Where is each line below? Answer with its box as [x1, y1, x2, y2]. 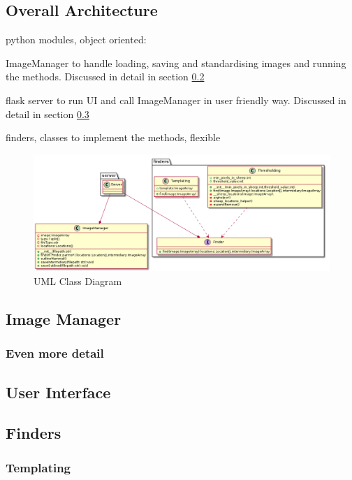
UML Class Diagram [34, 274, 122, 289]
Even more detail [6, 344, 104, 362]
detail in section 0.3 [6, 106, 89, 121]
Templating [6, 458, 71, 476]
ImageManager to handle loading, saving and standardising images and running [6, 55, 346, 70]
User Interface [6, 381, 111, 402]
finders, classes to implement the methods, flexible [6, 130, 221, 145]
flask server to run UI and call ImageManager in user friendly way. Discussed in [6, 92, 346, 107]
